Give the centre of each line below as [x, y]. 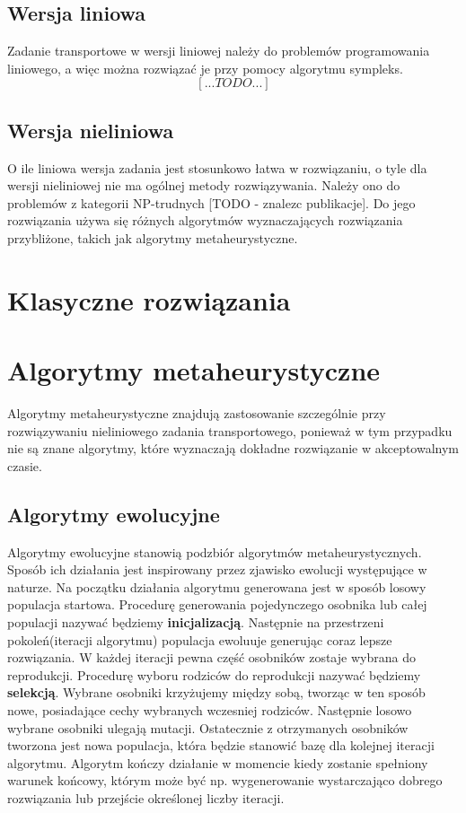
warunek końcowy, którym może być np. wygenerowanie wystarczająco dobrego [225, 780]
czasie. [25, 465]
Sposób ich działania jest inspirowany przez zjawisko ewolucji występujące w [217, 569]
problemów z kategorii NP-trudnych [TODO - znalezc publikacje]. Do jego [211, 202]
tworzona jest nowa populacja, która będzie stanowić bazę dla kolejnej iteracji [221, 745]
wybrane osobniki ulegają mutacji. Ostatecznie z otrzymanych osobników [208, 727]
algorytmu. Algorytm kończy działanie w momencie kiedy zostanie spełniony [218, 762]
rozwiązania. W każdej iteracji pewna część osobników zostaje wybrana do [211, 657]
